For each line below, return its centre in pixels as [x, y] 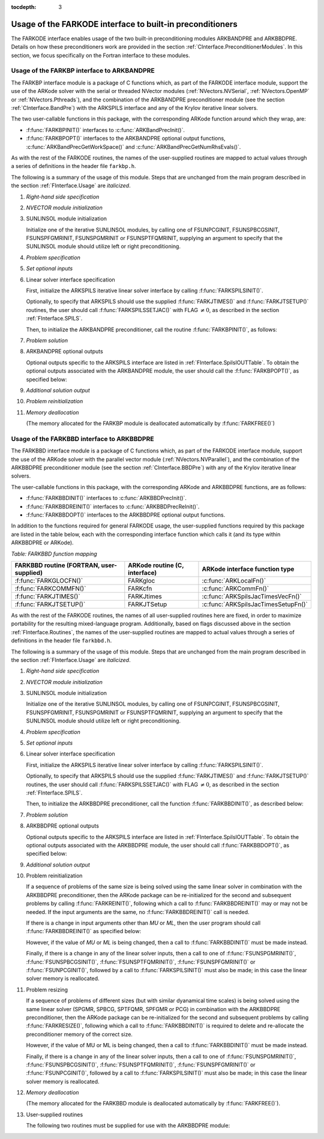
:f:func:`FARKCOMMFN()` [50, 588]
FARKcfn [140, 588]
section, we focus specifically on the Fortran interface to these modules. [100, 55]
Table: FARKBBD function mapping [54, 554]
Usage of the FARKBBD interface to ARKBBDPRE [82, 439]
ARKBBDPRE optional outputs [62, 826]
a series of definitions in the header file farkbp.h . [73, 166]
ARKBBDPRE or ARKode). [43, 542]
